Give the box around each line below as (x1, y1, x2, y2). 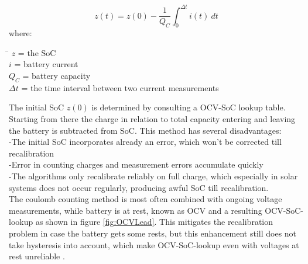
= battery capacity (22, 70, 91, 82)
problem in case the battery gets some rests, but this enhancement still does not (9, 227, 297, 239)
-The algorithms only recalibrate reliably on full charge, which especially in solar (9, 170, 298, 182)
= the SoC (18, 46, 56, 58)
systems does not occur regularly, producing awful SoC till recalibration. (9, 181, 269, 193)
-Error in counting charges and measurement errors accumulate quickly (9, 158, 263, 171)
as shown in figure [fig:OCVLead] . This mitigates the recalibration (35, 216, 273, 228)
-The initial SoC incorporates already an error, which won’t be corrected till (9, 136, 282, 148)
